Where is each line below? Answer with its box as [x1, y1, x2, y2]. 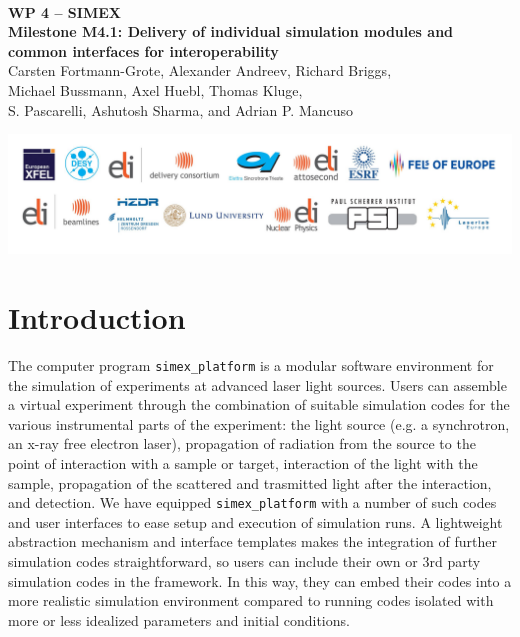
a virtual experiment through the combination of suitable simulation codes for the [8, 394, 510, 415]
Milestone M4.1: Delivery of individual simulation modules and [8, 21, 454, 42]
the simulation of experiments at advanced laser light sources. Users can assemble [8, 374, 507, 395]
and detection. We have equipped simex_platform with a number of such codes [8, 492, 497, 513]
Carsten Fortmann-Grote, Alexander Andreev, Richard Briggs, [8, 60, 392, 81]
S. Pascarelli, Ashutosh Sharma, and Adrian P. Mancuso [8, 99, 354, 120]
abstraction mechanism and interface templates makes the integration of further [8, 531, 497, 552]
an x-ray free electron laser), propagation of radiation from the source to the [8, 433, 476, 454]
